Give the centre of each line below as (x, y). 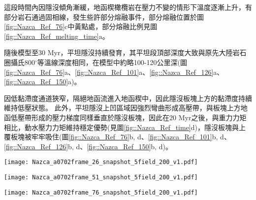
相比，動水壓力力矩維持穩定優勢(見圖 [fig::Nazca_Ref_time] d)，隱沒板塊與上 (125, 127)
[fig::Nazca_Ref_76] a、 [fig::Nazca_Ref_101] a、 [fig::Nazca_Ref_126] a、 (114, 72)
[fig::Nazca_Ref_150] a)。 (43, 82)
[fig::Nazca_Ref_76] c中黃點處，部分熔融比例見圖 (81, 26)
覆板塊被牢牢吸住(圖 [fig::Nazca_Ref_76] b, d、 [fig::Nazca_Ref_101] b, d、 (117, 137)
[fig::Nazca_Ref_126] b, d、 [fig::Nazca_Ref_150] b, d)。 (88, 146)
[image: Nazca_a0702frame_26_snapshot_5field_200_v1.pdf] (101, 162)
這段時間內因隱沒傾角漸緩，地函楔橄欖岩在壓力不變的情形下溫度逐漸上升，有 (128, 7)
